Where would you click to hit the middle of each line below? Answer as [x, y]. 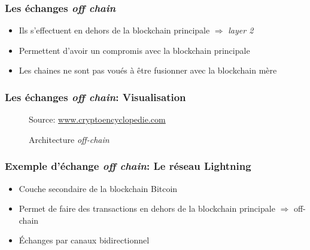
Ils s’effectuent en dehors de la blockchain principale [114, 30]
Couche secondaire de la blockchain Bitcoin [98, 188]
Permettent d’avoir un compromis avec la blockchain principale [134, 50]
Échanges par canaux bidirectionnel [84, 240]
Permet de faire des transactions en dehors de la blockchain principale [147, 208]
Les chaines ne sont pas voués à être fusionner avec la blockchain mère [148, 70]
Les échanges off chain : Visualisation [95, 97]
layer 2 [241, 30]
